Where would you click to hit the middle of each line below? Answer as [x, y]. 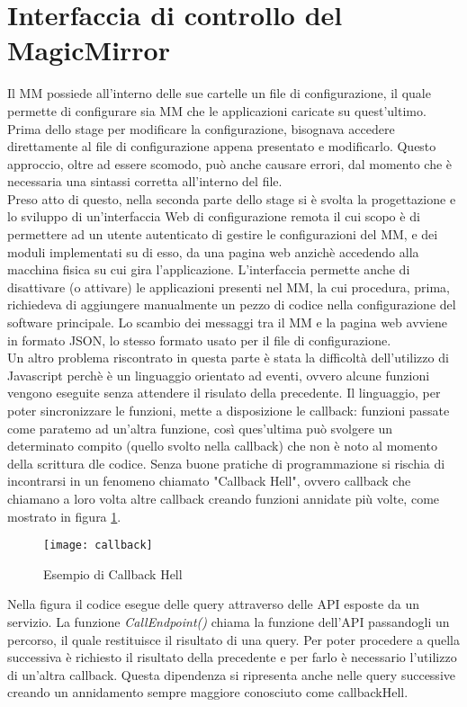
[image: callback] [98, 546]
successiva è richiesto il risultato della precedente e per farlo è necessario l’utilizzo [232, 657]
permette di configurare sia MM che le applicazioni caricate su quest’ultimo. [217, 110]
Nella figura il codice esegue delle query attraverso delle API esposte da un [213, 604]
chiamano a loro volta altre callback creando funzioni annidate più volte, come [224, 498]
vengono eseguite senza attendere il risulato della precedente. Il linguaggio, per [224, 393]
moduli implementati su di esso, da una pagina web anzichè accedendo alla [213, 251]
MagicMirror [89, 50]
